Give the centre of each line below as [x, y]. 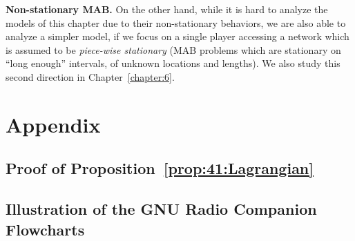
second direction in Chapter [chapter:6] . [90, 76]
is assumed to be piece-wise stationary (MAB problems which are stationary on [173, 49]
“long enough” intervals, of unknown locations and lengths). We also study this [173, 63]
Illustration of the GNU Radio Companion [161, 209]
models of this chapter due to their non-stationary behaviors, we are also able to [176, 22]
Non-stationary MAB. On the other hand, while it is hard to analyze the [167, 9]
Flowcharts [45, 229]
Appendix [53, 124]
